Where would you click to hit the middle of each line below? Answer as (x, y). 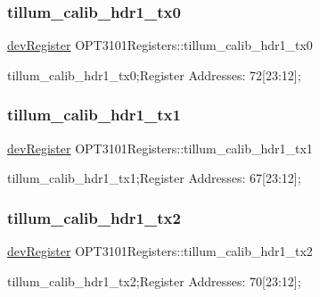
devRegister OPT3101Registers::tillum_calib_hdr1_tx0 (160, 45)
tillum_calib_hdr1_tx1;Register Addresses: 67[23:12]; (154, 178)
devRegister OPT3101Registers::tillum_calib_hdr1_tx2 (160, 251)
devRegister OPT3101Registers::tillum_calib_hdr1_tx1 (160, 148)
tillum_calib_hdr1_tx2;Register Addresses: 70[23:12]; (154, 280)
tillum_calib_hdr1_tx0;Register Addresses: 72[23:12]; (154, 74)
